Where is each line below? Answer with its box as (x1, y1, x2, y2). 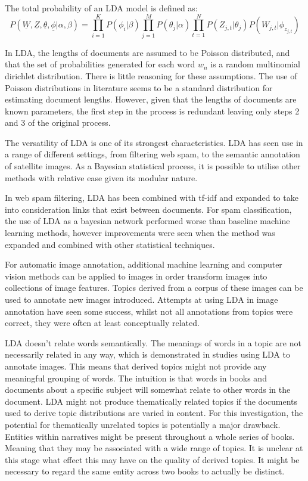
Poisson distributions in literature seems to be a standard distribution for (5, 81, 273, 94)
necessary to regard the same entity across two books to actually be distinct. (5, 465, 285, 477)
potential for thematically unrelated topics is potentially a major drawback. (5, 418, 281, 430)
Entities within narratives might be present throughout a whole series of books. (5, 430, 295, 442)
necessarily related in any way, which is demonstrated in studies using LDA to (5, 348, 290, 361)
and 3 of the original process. (5, 116, 111, 129)
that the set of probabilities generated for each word (5, 58, 195, 70)
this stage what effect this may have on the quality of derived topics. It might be (5, 453, 300, 466)
